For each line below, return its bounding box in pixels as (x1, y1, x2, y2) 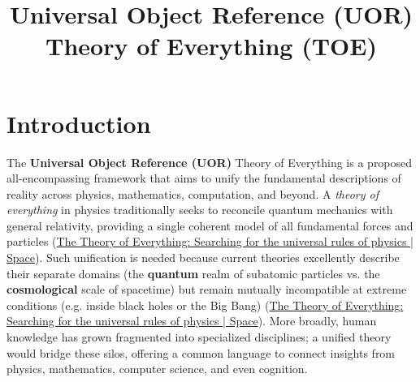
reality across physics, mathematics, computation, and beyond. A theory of (6, 185, 379, 202)
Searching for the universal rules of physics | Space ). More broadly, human (6, 312, 377, 329)
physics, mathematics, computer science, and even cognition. (6, 360, 308, 377)
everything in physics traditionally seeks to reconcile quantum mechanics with (6, 201, 393, 218)
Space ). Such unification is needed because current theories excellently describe (6, 249, 400, 266)
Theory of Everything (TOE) (45, 29, 377, 62)
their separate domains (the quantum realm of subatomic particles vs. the (6, 264, 380, 281)
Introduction (6, 106, 151, 139)
